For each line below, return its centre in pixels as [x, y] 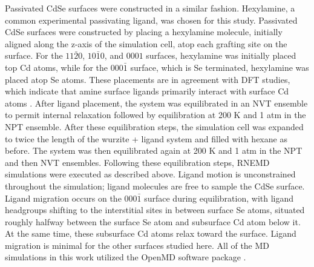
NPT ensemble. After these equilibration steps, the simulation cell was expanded [154, 126]
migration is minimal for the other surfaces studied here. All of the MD [137, 245]
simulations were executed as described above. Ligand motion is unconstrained [150, 174]
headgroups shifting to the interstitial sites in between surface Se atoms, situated [155, 210]
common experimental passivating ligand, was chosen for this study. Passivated [151, 20]
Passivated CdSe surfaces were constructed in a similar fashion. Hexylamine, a [150, 8]
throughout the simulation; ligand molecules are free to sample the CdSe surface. [155, 186]
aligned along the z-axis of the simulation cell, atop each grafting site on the [146, 43]
